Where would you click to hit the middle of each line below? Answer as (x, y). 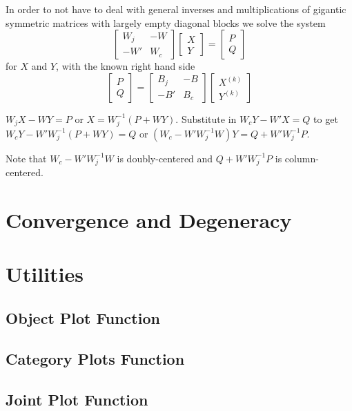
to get (326, 118)
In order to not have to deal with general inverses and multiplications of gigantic (176, 9)
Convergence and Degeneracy (149, 220)
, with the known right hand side (126, 66)
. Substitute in (206, 118)
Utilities (45, 274)
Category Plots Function (95, 358)
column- (302, 158)
